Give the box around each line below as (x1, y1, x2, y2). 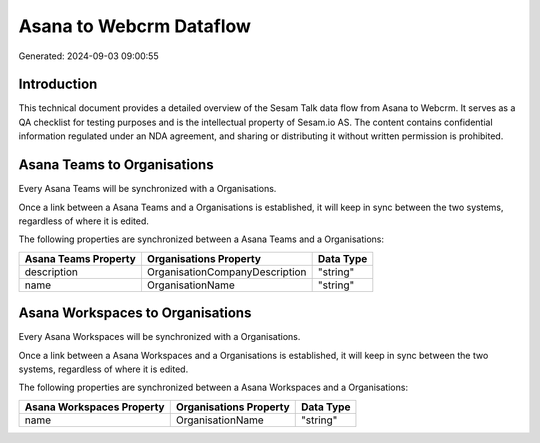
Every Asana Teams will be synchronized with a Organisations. (18, 183, 277, 195)
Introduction (18, 76, 98, 93)
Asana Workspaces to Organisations (18, 305, 252, 322)
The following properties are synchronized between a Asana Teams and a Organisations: (18, 233, 385, 245)
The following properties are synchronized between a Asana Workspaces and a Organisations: (18, 381, 409, 394)
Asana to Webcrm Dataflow (18, 15, 252, 37)
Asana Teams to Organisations (18, 156, 214, 174)
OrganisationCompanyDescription (146, 265, 307, 279)
